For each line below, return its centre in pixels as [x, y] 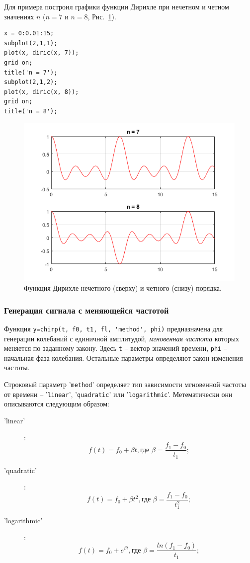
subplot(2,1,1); [31, 43]
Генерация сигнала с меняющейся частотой [86, 310]
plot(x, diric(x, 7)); [42, 53]
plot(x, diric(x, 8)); [42, 92]
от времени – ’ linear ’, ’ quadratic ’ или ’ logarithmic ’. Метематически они [118, 394]
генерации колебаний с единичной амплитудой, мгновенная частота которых [122, 338]
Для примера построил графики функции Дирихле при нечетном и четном [117, 6]
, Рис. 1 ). [102, 16]
